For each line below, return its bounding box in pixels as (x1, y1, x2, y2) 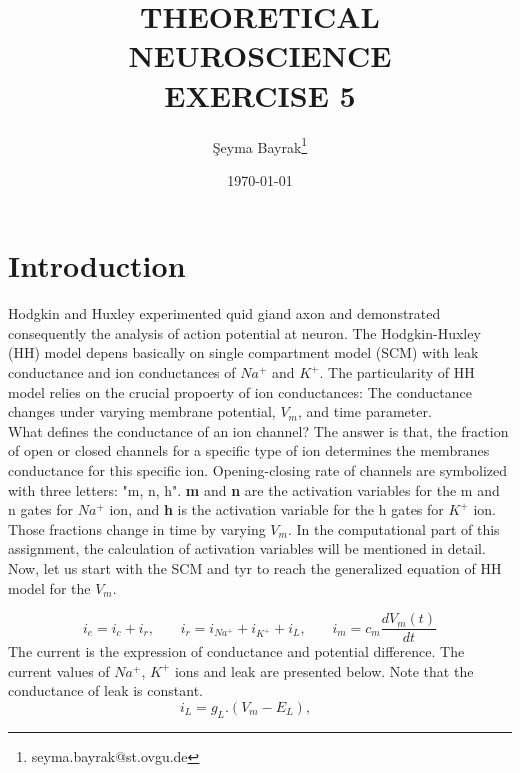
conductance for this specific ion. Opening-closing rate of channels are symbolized (8, 460, 508, 481)
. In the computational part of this (287, 518, 500, 539)
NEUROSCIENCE (128, 35, 392, 76)
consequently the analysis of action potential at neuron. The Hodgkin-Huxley (8, 322, 481, 343)
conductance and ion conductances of (8, 362, 236, 383)
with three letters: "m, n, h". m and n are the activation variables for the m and (8, 479, 500, 500)
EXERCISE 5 (164, 74, 356, 115)
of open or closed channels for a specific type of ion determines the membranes (8, 440, 490, 461)
